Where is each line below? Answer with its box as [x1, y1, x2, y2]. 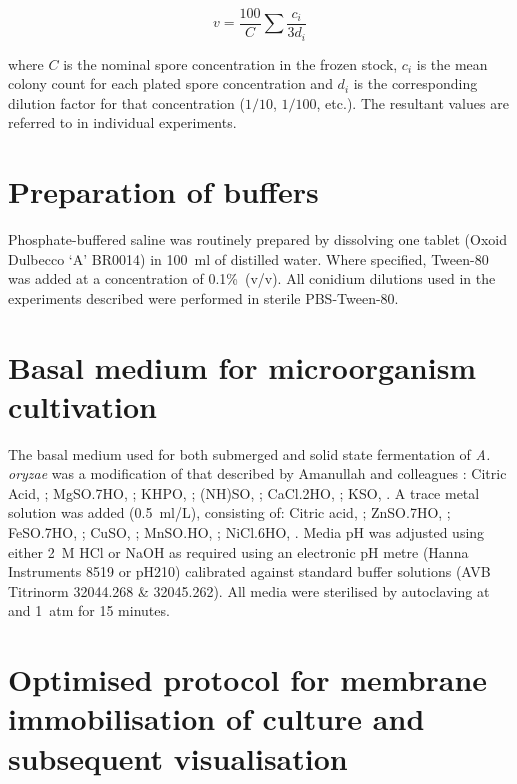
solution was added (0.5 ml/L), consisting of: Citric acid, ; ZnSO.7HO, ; [8, 502, 451, 523]
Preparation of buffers [8, 171, 319, 212]
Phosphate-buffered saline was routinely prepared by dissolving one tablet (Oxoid [8, 229, 507, 250]
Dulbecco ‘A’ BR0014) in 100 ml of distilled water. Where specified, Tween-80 [8, 248, 489, 269]
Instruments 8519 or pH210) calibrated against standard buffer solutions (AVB [8, 561, 491, 582]
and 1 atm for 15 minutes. [8, 600, 170, 621]
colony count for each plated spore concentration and [8, 73, 333, 94]
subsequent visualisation [8, 737, 348, 778]
